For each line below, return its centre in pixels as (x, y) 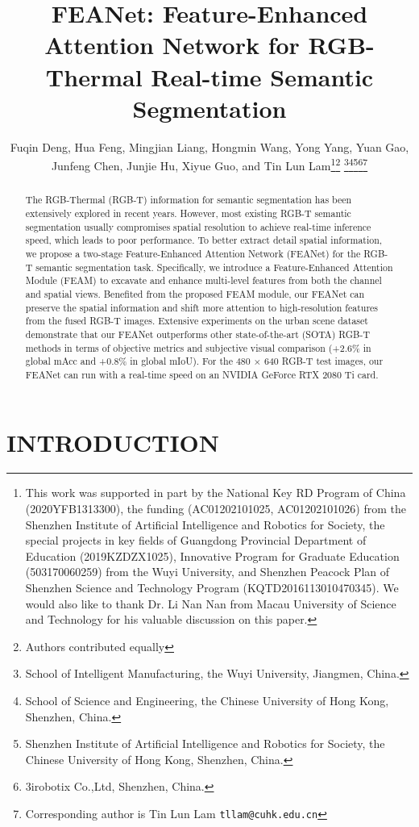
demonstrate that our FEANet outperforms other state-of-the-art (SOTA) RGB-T (198, 334)
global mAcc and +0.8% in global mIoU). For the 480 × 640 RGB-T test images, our (204, 361)
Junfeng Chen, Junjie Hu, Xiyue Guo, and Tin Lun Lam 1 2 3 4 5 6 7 (209, 164)
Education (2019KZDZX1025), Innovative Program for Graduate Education (212, 556)
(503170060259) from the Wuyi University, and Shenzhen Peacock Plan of (207, 572)
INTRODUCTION (113, 442)
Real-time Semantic (262, 76)
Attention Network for (172, 45)
